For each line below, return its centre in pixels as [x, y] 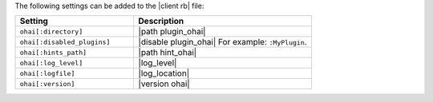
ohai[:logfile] [47, 73]
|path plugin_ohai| [172, 32]
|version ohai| [164, 84]
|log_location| [164, 73]
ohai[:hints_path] [53, 52]
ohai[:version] [47, 84]
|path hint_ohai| [168, 53]
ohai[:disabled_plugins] [65, 42]
